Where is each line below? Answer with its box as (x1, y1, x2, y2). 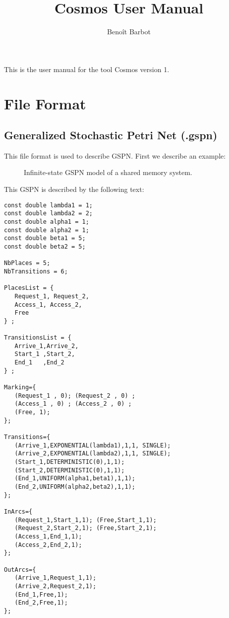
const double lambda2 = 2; (4, 210, 93, 217)
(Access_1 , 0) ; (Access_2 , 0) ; (14, 400, 132, 408)
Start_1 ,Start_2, (14, 351, 75, 358)
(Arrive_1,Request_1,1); (14, 574, 97, 582)
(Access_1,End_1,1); (14, 532, 82, 540)
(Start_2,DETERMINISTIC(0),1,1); (14, 466, 125, 474)
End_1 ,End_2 (14, 359, 64, 366)
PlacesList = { (4, 284, 54, 292)
